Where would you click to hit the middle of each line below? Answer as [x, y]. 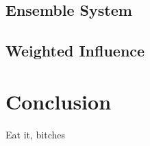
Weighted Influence [75, 51]
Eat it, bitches [35, 134]
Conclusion [59, 101]
